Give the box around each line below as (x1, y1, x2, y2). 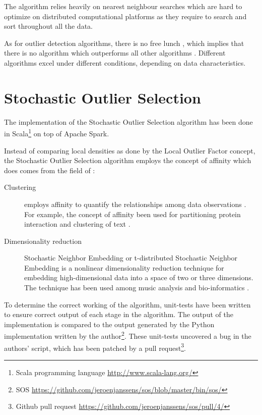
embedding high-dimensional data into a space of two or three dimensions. (24, 272, 253, 283)
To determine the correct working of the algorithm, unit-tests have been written (4, 299, 251, 309)
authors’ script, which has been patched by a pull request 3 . (4, 341, 186, 353)
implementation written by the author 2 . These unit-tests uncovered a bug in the (4, 329, 251, 341)
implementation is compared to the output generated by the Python (4, 319, 215, 329)
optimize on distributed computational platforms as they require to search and (4, 11, 247, 21)
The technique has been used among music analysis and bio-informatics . (24, 282, 249, 293)
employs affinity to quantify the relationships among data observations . (24, 198, 246, 209)
